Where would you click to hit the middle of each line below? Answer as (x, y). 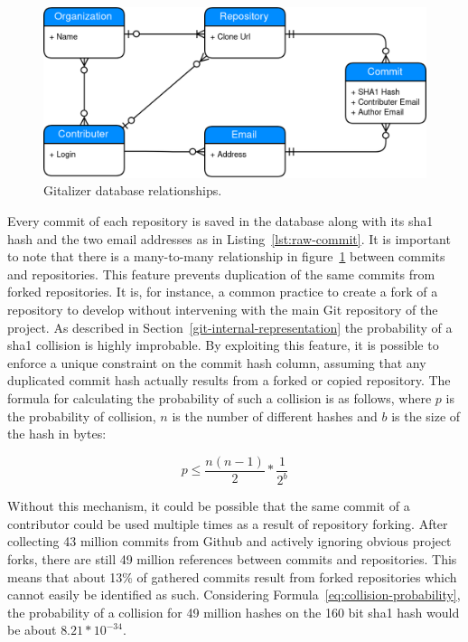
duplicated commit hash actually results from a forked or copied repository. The (229, 380)
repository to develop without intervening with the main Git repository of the (223, 309)
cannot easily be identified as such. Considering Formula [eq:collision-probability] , (234, 595)
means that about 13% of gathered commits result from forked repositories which (232, 576)
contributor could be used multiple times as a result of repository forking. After (228, 523)
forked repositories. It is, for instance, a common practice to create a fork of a (223, 292)
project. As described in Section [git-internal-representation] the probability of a (230, 327)
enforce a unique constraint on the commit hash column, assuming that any (217, 362)
